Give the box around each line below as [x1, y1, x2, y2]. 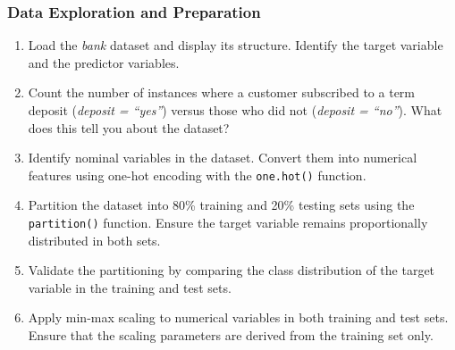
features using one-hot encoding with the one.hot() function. [28, 165, 367, 184]
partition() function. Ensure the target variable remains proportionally [28, 213, 428, 232]
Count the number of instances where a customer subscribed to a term [28, 83, 416, 102]
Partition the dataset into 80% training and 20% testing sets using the [28, 196, 415, 214]
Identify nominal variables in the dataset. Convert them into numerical [28, 148, 417, 167]
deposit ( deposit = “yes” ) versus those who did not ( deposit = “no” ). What [28, 101, 442, 119]
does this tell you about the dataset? [28, 118, 230, 137]
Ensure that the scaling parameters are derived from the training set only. [28, 326, 434, 345]
